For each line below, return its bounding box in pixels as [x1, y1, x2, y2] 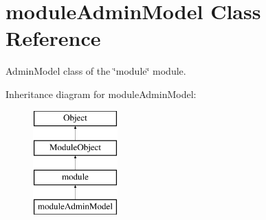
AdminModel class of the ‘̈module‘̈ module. [5, 64, 186, 78]
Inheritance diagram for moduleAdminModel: [5, 86, 197, 101]
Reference [5, 24, 101, 52]
